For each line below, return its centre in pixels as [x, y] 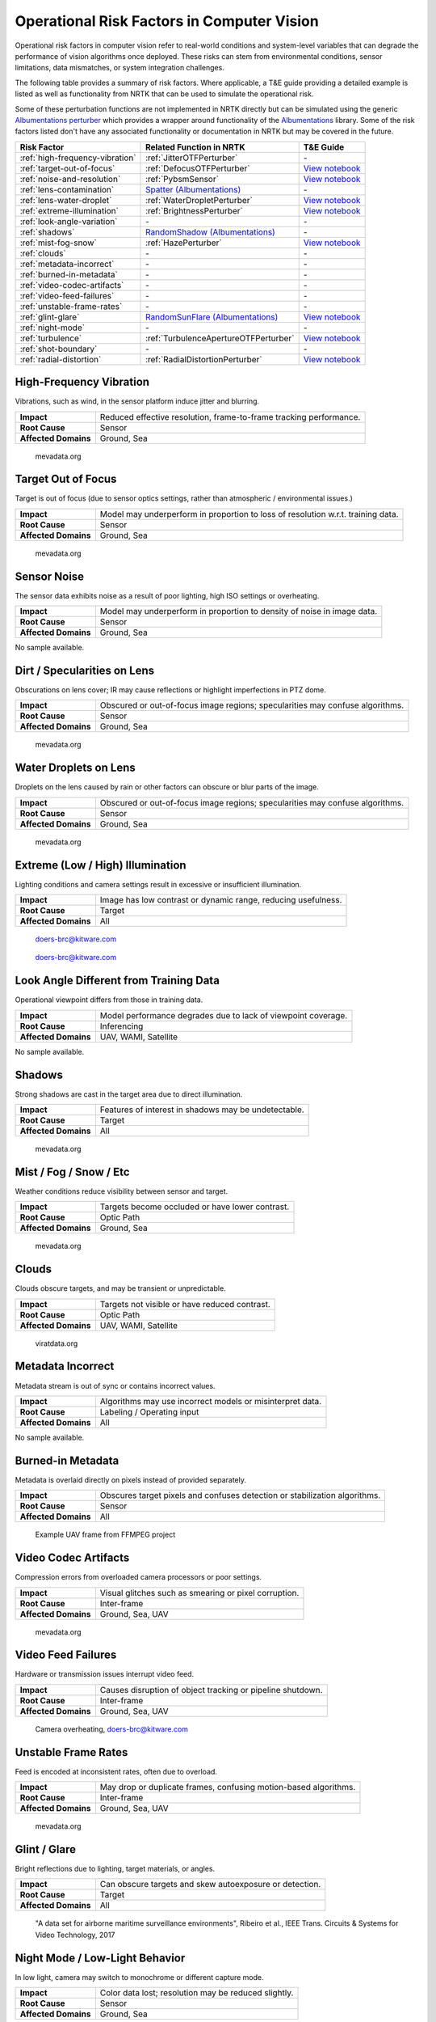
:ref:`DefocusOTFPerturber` [198, 168]
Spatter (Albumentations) [193, 189]
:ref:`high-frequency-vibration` [78, 158]
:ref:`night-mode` [52, 328]
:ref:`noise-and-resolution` [70, 179]
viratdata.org [57, 1343]
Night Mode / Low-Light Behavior [100, 1958]
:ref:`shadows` [47, 232]
